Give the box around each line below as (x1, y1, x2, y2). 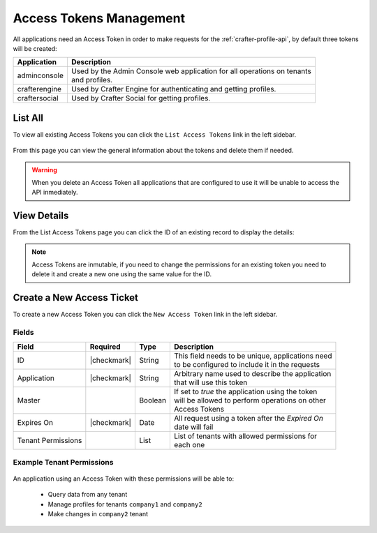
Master (17, 395, 41, 405)
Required (89, 342, 121, 352)
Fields (13, 328, 34, 338)
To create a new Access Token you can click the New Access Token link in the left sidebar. (13, 310, 278, 319)
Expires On (17, 417, 54, 427)
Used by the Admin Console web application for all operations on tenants (71, 66, 312, 76)
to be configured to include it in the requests (174, 359, 320, 369)
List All (13, 112, 44, 123)
